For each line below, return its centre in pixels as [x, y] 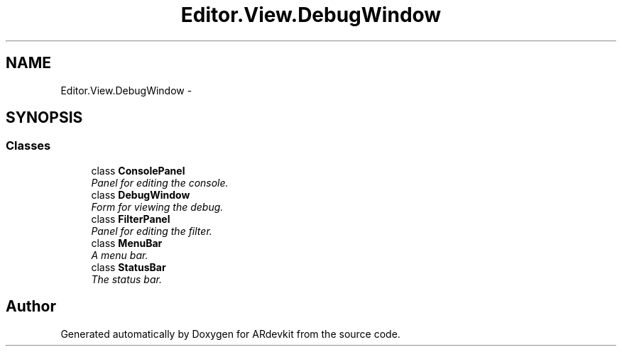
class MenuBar [127, 243]
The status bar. [126, 279]
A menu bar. [120, 255]
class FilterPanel [131, 219]
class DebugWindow [141, 194]
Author [31, 307]
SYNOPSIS [44, 118]
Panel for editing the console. [160, 182]
